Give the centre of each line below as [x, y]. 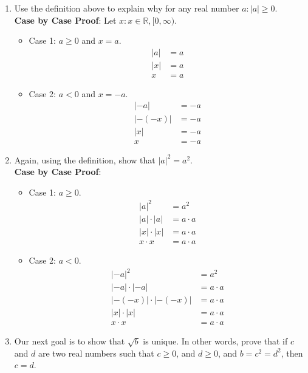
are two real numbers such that [96, 353]
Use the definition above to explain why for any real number [127, 8]
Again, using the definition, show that [85, 159]
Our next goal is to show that [70, 341]
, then [292, 353]
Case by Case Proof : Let [65, 20]
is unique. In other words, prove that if [215, 341]
